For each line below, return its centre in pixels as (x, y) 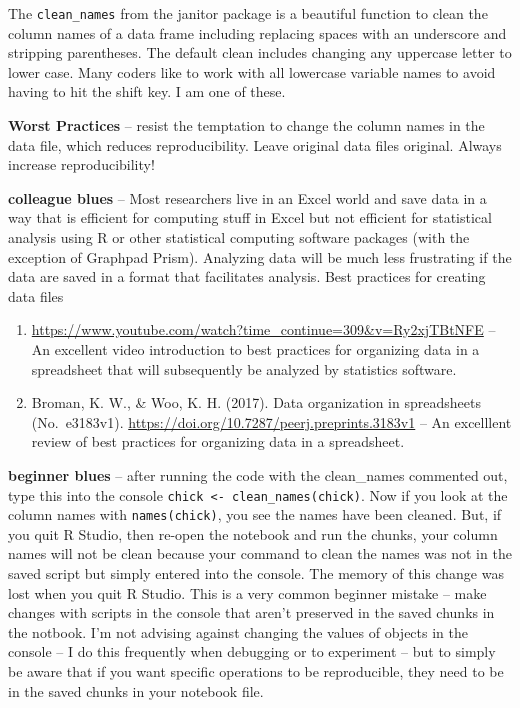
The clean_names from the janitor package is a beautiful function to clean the (248, 13)
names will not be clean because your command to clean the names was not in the (260, 553)
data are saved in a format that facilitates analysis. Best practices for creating (247, 276)
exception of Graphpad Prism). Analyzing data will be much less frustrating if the (260, 256)
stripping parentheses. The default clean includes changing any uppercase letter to (260, 52)
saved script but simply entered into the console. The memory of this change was (256, 573)
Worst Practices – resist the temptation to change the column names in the (246, 125)
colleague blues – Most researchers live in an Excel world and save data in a (247, 197)
